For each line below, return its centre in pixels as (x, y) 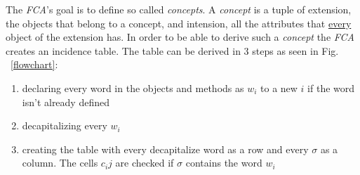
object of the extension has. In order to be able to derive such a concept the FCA (180, 37)
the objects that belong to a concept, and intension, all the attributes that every (179, 23)
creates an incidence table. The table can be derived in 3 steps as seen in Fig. (172, 50)
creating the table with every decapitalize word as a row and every (165, 149)
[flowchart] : (34, 64)
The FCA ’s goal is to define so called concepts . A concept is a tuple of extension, (179, 9)
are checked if (145, 163)
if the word (331, 87)
